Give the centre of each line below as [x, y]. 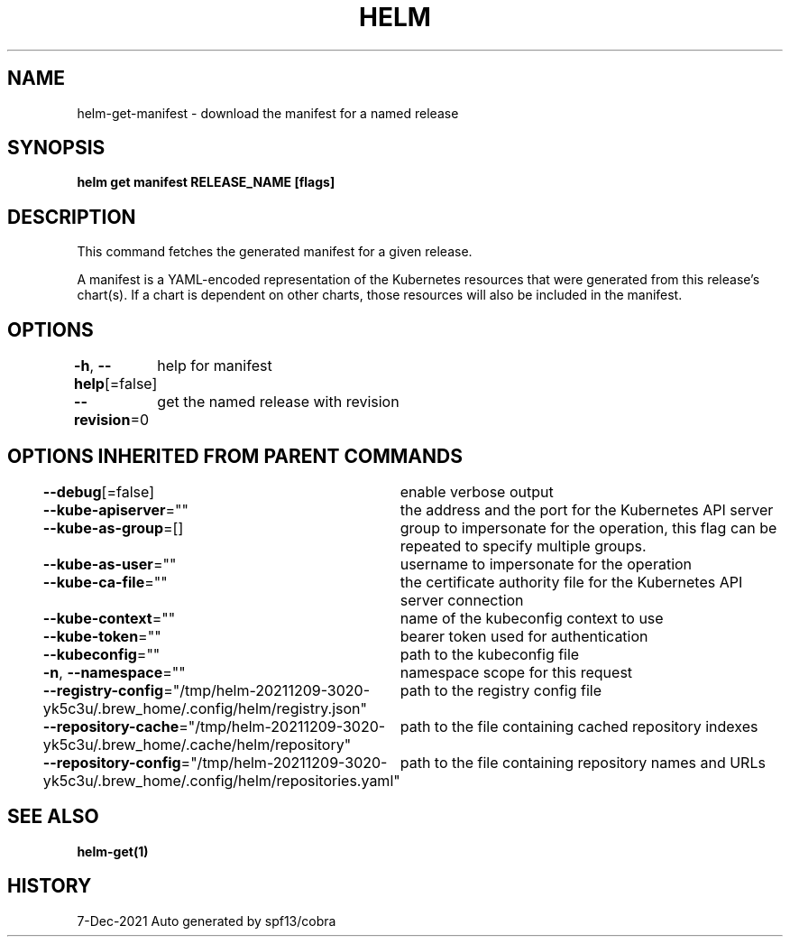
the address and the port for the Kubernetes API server [587, 509]
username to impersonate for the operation [546, 564]
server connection [462, 600]
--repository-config [112, 762]
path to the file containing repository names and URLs [583, 762]
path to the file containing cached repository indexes [579, 726]
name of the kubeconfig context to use [532, 618]
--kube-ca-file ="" [105, 582]
